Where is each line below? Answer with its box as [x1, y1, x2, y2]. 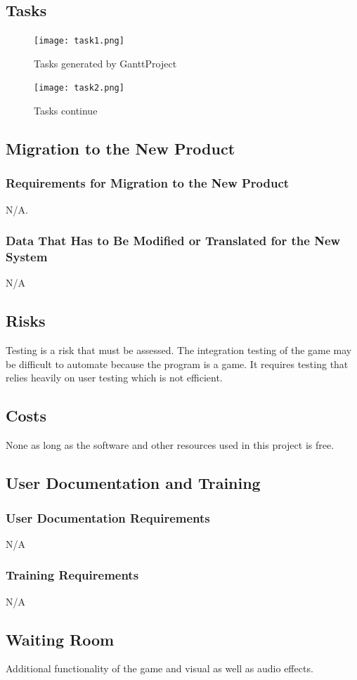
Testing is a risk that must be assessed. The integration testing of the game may [6, 343, 352, 358]
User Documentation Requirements [6, 509, 210, 526]
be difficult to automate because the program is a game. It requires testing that [6, 356, 349, 371]
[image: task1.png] [34, 36, 124, 46]
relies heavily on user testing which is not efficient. [6, 370, 223, 385]
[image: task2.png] [34, 83, 124, 93]
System [6, 248, 48, 266]
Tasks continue [34, 103, 98, 118]
